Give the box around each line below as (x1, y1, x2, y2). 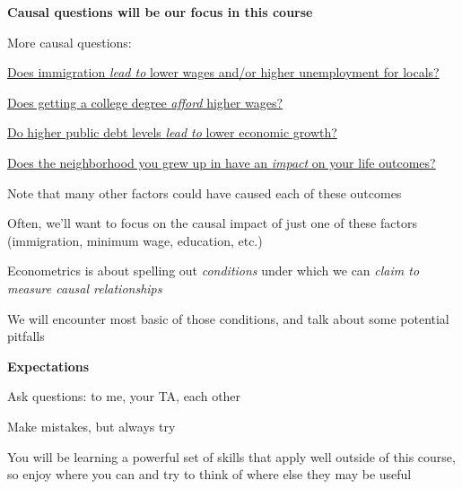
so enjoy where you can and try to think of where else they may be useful (7, 465, 412, 484)
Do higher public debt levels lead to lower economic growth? (7, 123, 337, 142)
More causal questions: (7, 32, 132, 51)
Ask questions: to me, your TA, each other (7, 387, 241, 406)
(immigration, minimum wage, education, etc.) (7, 231, 263, 249)
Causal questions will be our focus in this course (7, 3, 313, 21)
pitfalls (7, 327, 45, 345)
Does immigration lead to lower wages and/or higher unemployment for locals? (7, 63, 440, 82)
